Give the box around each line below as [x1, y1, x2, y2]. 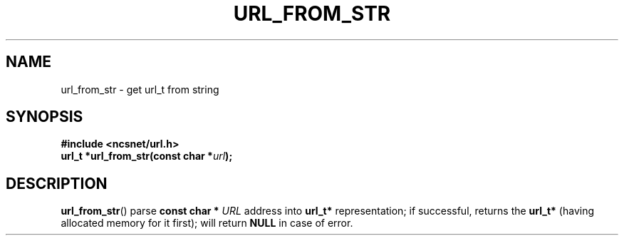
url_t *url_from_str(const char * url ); [61, 150, 233, 163]
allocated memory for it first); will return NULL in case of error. [61, 217, 353, 230]
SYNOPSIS [6, 108, 83, 126]
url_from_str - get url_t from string [61, 83, 219, 96]
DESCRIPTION [6, 174, 108, 193]
